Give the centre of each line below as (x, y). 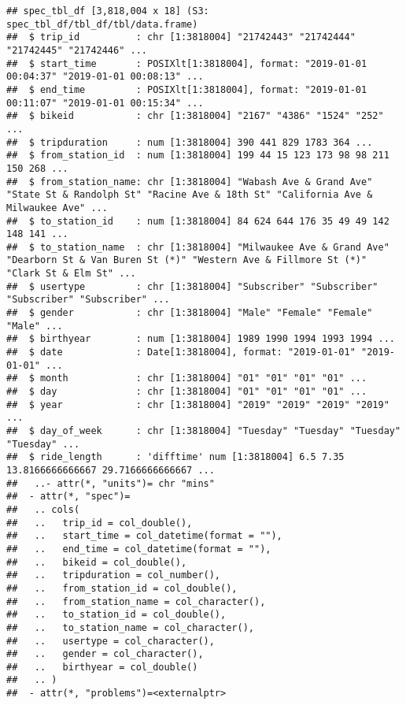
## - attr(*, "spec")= (68, 497)
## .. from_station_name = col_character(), (136, 601)
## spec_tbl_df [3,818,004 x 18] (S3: (108, 11)
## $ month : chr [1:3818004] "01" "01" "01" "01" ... (187, 378)
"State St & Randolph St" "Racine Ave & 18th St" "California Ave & (190, 195)
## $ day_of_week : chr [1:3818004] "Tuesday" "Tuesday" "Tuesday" (204, 431)
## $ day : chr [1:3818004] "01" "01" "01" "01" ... (187, 392)
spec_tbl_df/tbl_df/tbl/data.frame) (102, 24)
